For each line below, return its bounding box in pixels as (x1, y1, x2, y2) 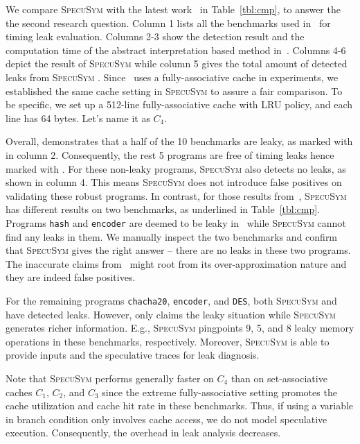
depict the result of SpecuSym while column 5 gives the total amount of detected (6, 56, 348, 71)
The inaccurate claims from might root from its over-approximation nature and (6, 256, 347, 271)
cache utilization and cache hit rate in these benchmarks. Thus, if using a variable (6, 398, 354, 413)
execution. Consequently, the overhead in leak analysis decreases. (6, 425, 281, 440)
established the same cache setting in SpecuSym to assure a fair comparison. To (6, 83, 343, 98)
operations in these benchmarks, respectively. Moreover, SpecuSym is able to (6, 334, 330, 348)
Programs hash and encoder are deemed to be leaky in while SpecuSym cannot (6, 215, 346, 230)
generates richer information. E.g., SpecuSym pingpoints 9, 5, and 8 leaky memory (6, 321, 354, 335)
